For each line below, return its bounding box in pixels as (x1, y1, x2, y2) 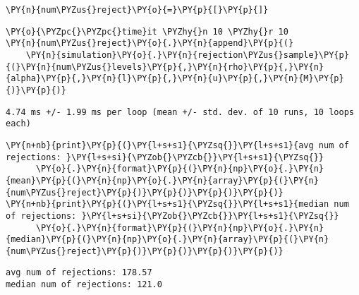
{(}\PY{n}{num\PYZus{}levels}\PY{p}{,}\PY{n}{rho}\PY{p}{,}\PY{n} (6, 61, 324, 72)
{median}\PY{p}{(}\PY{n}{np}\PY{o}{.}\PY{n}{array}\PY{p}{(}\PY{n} (6, 234, 329, 245)
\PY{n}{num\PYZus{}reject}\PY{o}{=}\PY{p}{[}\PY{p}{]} (6, 5, 269, 15)
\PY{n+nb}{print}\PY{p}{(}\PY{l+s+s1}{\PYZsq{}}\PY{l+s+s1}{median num (6, 199, 349, 210)
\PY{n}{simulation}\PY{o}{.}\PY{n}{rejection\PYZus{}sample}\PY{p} (25, 49, 349, 60)
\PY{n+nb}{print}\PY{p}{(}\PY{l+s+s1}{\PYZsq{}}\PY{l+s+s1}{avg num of (6, 140, 349, 150)
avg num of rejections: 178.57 (6, 267, 152, 278)
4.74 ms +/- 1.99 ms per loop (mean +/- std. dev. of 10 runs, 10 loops (6, 107, 354, 117)
